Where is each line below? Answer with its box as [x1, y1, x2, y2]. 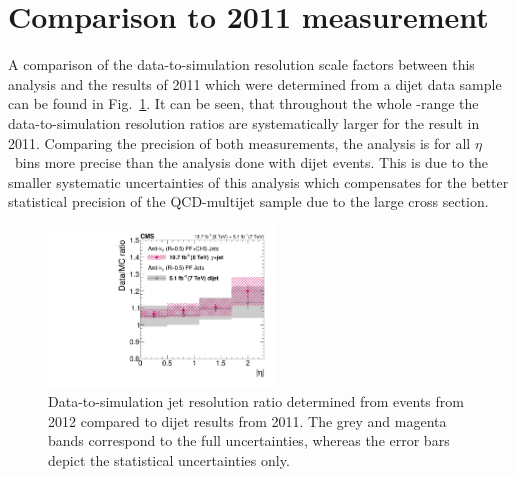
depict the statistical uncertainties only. [48, 450, 290, 471]
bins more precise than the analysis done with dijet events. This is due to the [14, 152, 489, 173]
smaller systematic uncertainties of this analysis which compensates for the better [8, 171, 509, 192]
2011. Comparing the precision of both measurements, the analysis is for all [8, 132, 471, 153]
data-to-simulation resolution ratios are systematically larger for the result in [8, 112, 480, 133]
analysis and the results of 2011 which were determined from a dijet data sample [8, 73, 502, 94]
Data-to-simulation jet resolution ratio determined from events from [48, 391, 464, 412]
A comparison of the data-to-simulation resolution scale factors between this [8, 54, 475, 75]
